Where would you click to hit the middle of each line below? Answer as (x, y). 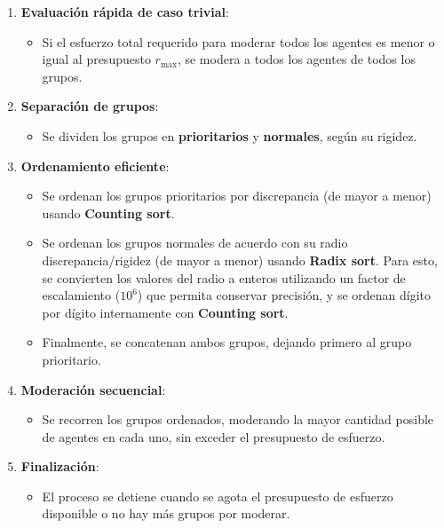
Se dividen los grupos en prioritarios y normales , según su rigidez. (230, 135)
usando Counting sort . (108, 213)
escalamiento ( (81, 295)
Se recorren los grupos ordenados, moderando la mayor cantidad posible (238, 419)
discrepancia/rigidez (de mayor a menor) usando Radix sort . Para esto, (240, 260)
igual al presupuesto (96, 59)
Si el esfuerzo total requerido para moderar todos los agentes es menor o (238, 41)
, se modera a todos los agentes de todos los (296, 59)
